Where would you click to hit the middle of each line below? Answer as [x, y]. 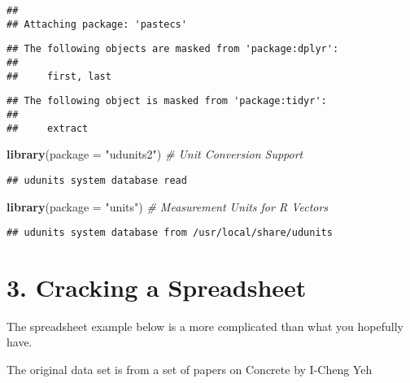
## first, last [59, 76]
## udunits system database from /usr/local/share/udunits [170, 233]
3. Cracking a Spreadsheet [157, 287]
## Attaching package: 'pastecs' [97, 24]
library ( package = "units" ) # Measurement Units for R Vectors [168, 206]
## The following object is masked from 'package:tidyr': [167, 101]
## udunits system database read [97, 180]
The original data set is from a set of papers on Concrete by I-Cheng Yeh [190, 370]
